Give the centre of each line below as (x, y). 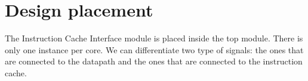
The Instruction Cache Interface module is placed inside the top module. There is (154, 38)
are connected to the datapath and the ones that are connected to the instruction (154, 61)
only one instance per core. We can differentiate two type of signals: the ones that (154, 49)
